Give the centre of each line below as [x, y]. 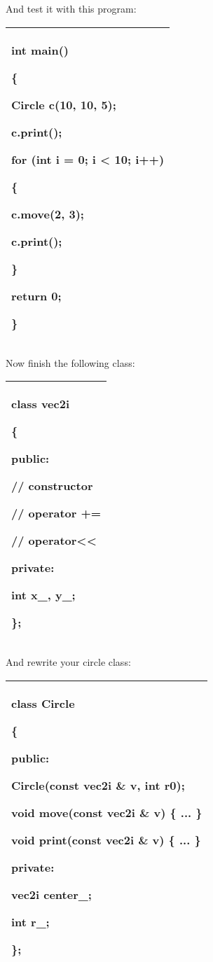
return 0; [36, 295]
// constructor [52, 486]
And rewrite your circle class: [68, 662]
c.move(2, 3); [48, 214]
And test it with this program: [71, 8]
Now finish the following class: [70, 362]
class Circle [43, 703]
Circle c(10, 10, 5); [64, 104]
